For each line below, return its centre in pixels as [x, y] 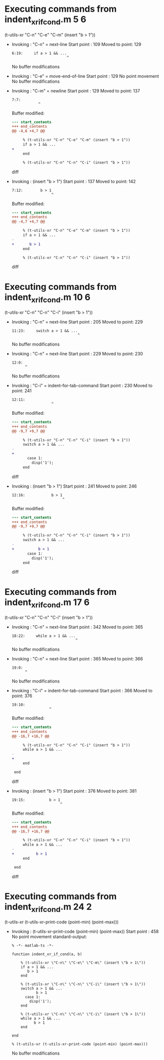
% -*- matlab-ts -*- [33, 946]
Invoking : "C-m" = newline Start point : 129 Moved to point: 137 [76, 91]
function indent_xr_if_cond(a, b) [47, 954]
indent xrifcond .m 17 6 [47, 603]
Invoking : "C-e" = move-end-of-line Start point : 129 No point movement [85, 76]
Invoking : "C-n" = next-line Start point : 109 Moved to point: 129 [76, 44]
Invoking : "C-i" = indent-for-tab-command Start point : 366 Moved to [82, 690]
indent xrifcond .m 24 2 [48, 907]
